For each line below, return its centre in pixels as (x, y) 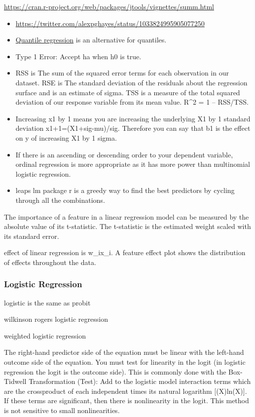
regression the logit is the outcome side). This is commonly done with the (115, 371)
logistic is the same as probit (47, 302)
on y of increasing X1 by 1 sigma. (66, 137)
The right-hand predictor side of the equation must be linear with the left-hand (124, 352)
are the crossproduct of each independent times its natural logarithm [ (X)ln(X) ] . (126, 391)
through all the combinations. (60, 200)
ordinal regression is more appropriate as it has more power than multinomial (133, 164)
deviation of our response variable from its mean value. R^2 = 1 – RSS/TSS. (132, 102)
